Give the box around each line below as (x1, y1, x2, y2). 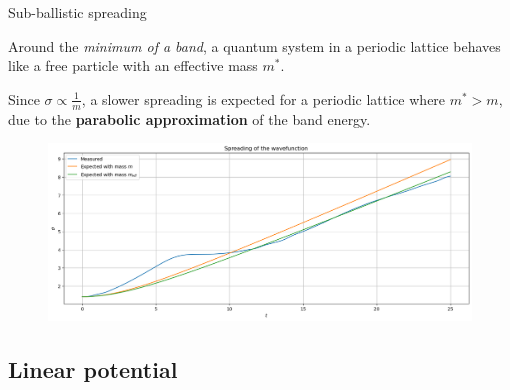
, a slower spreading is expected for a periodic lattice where (81, 88, 446, 109)
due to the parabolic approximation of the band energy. (8, 108, 371, 129)
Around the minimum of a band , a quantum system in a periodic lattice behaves (8, 35, 501, 56)
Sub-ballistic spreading (8, 2, 147, 22)
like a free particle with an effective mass (8, 55, 258, 76)
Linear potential (8, 353, 178, 384)
